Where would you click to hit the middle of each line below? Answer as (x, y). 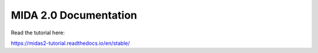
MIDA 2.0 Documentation (74, 15)
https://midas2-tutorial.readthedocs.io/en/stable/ (70, 43)
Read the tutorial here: (38, 33)
